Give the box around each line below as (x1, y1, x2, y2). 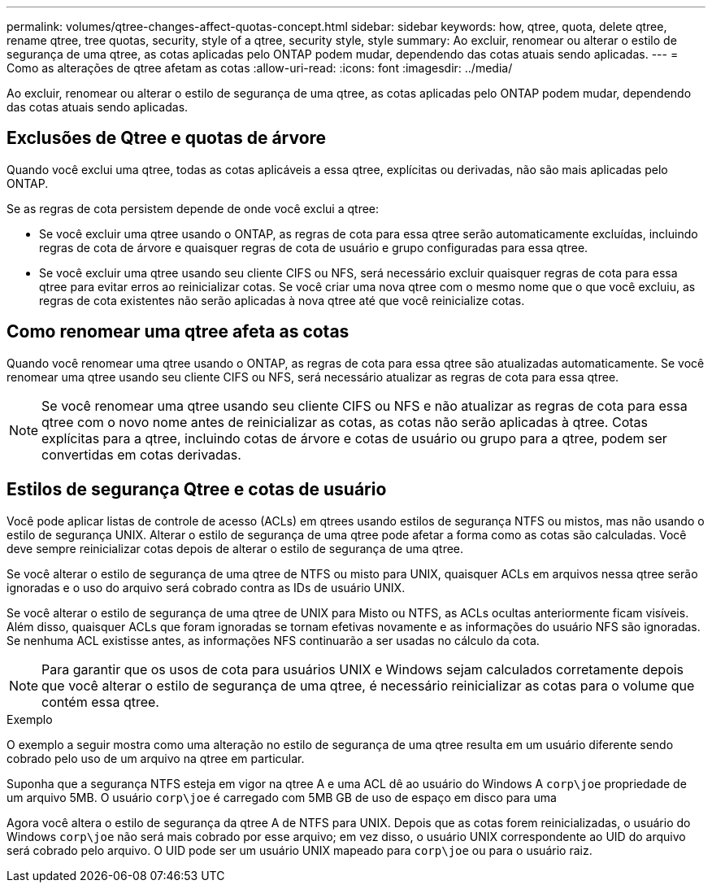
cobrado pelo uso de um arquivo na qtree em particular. (7, 751, 305, 765)
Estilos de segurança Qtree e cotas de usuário (7, 479, 387, 500)
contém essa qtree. (41, 693, 159, 710)
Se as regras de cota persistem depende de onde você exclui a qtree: (7, 201, 380, 216)
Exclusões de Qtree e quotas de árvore (7, 128, 327, 149)
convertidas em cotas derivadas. (41, 446, 241, 463)
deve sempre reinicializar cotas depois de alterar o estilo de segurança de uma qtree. (7, 541, 464, 556)
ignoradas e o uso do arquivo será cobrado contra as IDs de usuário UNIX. (7, 580, 406, 595)
